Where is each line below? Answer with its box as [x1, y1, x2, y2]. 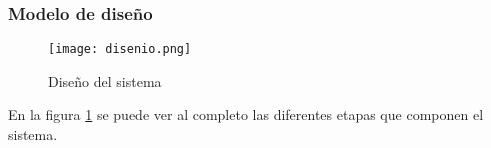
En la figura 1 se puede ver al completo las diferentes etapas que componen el [8, 104, 484, 125]
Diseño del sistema [48, 70, 162, 91]
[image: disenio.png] [48, 42, 192, 57]
